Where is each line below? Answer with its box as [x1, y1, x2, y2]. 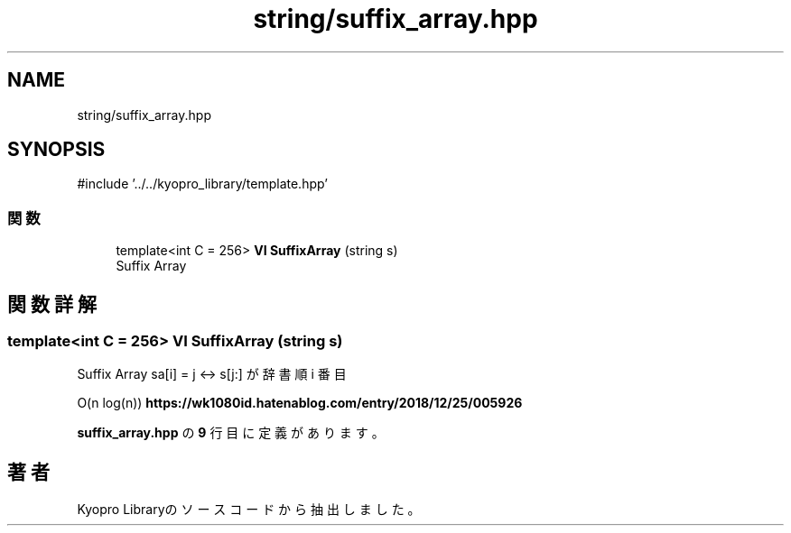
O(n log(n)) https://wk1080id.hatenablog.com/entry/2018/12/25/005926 [77, 395, 523, 411]
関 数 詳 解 [7, 292, 97, 316]
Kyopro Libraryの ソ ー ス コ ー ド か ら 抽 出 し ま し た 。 [77, 501, 421, 518]
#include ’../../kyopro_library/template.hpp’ [77, 176, 328, 192]
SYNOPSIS [7, 138, 106, 161]
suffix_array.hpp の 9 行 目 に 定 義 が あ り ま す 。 [77, 425, 385, 441]
